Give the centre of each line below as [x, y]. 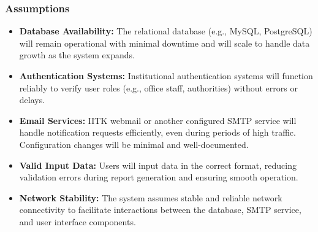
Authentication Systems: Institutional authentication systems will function [166, 75]
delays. [32, 100]
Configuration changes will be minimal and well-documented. [134, 144]
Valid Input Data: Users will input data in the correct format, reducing [158, 165]
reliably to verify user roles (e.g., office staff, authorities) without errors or [158, 87]
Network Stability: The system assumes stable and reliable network [151, 197]
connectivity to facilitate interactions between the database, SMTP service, [160, 210]
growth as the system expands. [77, 55]
